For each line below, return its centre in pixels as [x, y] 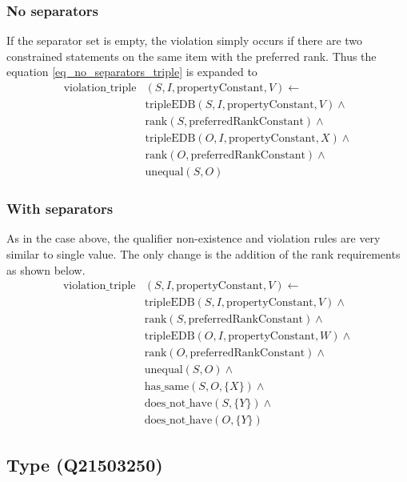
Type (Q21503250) [85, 464]
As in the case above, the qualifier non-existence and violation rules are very [194, 238]
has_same [167, 387]
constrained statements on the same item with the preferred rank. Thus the [192, 56]
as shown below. [46, 269]
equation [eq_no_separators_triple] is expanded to [132, 72]
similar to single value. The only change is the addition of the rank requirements [203, 254]
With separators [60, 209]
